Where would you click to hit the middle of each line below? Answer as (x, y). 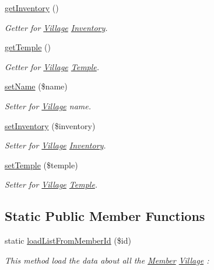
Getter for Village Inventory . (56, 27)
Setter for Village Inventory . (55, 145)
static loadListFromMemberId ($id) (68, 240)
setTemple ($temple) (41, 165)
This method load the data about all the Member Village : (107, 260)
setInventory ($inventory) (50, 125)
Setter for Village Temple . (51, 184)
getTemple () (28, 47)
